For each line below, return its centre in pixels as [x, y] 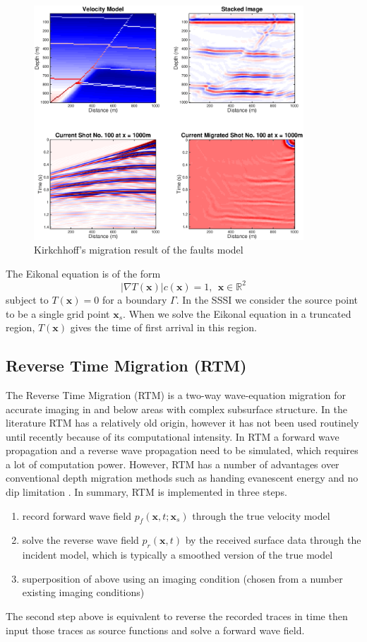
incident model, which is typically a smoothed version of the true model [178, 555]
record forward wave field [77, 515]
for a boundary [134, 299]
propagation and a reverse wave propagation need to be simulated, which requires [182, 450]
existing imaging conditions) [83, 592]
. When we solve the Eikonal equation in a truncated [237, 313]
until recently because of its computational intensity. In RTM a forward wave [173, 436]
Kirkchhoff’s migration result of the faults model [139, 250]
